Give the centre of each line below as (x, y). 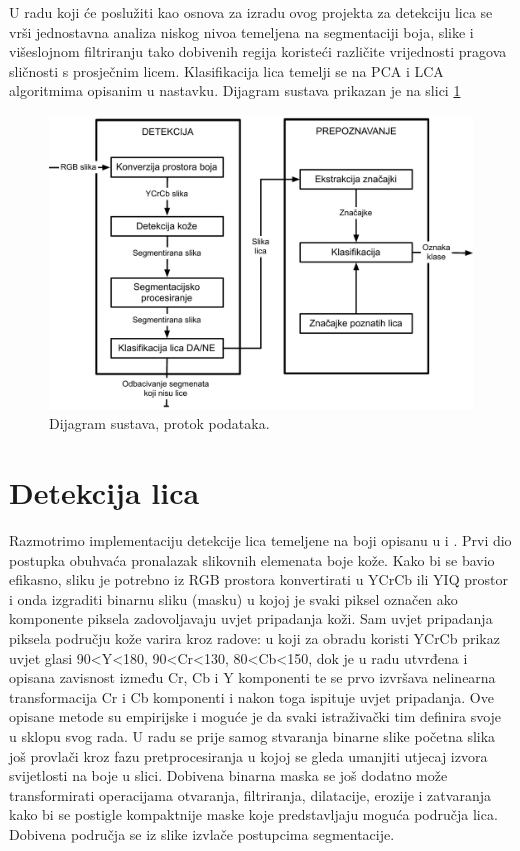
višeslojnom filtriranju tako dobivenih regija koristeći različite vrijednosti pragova (258, 51)
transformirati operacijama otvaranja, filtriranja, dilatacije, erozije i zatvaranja (250, 794)
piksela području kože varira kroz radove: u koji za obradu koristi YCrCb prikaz (254, 638)
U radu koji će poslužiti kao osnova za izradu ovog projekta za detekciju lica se (251, 12)
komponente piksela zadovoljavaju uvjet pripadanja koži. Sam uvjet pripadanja (251, 618)
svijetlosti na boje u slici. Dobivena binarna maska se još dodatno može (228, 775)
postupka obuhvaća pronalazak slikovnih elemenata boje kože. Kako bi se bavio (252, 559)
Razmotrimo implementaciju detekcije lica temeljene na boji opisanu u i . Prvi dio (260, 540)
